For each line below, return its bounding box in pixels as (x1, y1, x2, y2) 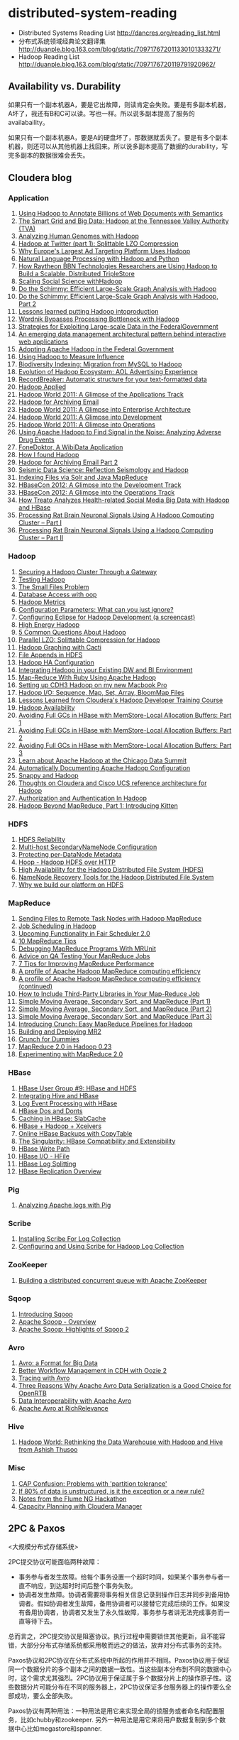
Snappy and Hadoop (18, 771, 79, 779)
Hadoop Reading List (18, 52, 80, 61)
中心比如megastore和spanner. (13, 1724, 102, 1733)
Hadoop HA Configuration (18, 658, 95, 667)
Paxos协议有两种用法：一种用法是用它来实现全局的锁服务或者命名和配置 (8, 1706, 218, 1715)
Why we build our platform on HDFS (18, 880, 124, 889)
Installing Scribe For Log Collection (18, 1235, 121, 1243)
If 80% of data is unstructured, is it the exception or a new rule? (18, 1487, 205, 1495)
